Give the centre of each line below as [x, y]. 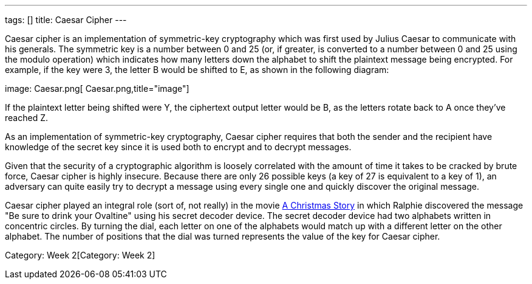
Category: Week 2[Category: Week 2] [80, 255]
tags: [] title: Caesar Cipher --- [66, 20]
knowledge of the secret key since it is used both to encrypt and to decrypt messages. [178, 147]
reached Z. [26, 118]
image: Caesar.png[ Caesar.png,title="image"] [97, 88]
